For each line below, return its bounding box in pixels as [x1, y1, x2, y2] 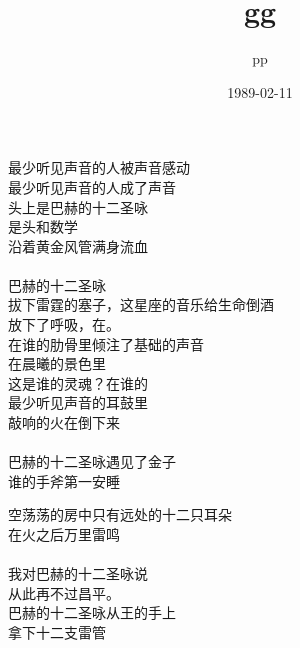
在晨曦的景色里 [8, 353, 106, 374]
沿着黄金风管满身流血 [8, 235, 148, 256]
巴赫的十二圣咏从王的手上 [8, 602, 176, 623]
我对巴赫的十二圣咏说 [8, 563, 148, 584]
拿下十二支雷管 [8, 621, 106, 642]
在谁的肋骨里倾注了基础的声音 [8, 333, 204, 354]
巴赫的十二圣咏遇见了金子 [8, 451, 176, 472]
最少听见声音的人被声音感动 [8, 157, 190, 178]
